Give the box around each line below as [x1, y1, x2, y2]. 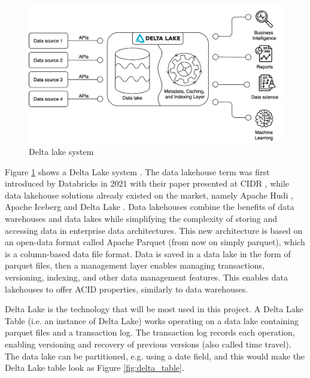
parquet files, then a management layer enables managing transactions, [5, 259, 265, 272]
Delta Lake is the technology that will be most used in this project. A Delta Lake [5, 303, 303, 315]
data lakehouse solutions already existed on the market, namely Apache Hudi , [5, 188, 293, 201]
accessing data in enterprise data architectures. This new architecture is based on [5, 224, 303, 236]
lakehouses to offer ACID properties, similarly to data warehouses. [5, 282, 248, 295]
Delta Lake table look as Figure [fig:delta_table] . [5, 361, 184, 374]
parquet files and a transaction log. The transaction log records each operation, [5, 326, 295, 339]
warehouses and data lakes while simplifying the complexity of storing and [5, 212, 278, 225]
